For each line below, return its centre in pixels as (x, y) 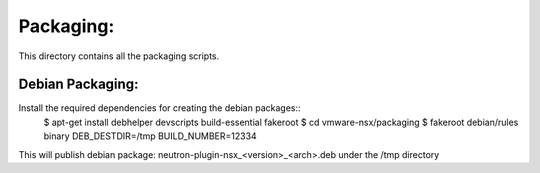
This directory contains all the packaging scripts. (119, 56)
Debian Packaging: (78, 84)
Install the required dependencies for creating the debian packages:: (159, 108)
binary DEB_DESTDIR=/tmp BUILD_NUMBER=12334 (150, 136)
